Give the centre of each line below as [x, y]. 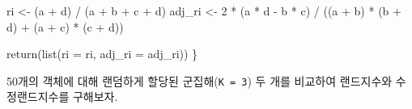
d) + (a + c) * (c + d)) [65, 26]
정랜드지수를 [38, 96]
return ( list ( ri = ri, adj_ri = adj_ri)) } [102, 54]
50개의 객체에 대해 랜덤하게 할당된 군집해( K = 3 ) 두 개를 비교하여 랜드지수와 [200, 80]
